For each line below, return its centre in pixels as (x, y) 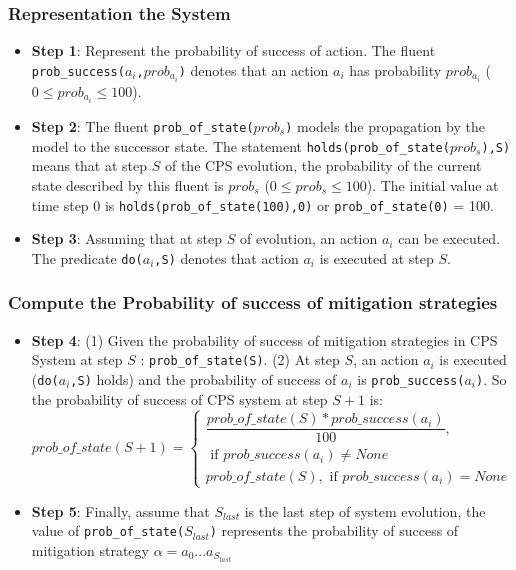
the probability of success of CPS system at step (179, 398)
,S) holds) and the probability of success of (203, 378)
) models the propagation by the (385, 126)
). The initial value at (432, 184)
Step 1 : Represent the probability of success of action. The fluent (233, 50)
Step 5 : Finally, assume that (120, 510)
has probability (395, 69)
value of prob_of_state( (108, 530)
